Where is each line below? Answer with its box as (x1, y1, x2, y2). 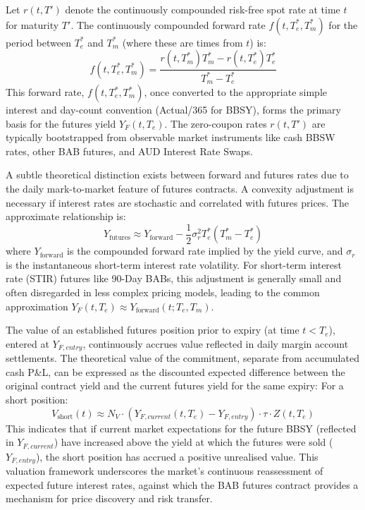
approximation (6, 298, 68, 313)
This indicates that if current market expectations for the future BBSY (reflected (6, 420, 357, 435)
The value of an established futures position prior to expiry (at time (6, 322, 299, 337)
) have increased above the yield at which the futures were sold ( (54, 435, 333, 449)
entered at (6, 336, 49, 351)
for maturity (6, 17, 59, 32)
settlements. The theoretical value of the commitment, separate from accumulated (6, 351, 359, 365)
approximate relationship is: (6, 209, 126, 224)
